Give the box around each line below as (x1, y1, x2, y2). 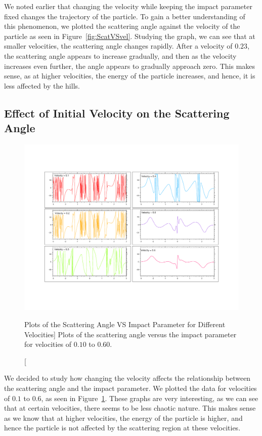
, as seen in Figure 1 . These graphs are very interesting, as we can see (41, 392, 258, 403)
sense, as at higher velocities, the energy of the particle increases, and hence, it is (4, 70, 255, 81)
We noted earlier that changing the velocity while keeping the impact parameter (4, 1, 252, 11)
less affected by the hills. (4, 80, 80, 91)
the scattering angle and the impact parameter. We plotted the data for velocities (4, 383, 257, 393)
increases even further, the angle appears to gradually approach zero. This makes (4, 60, 255, 71)
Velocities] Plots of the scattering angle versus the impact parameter (24, 329, 237, 339)
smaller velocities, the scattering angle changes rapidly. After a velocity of (4, 41, 233, 51)
